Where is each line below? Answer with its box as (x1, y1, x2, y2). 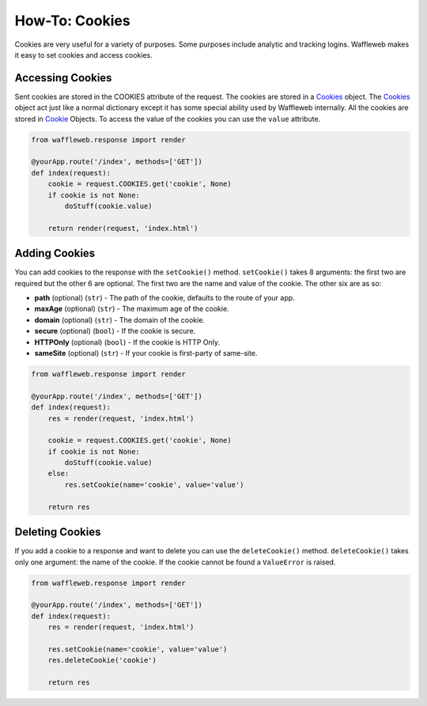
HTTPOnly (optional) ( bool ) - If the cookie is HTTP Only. (34, 337, 221, 347)
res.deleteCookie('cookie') (47, 656, 157, 665)
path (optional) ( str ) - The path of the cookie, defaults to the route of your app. (34, 293, 296, 303)
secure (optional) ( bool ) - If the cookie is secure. (34, 327, 196, 336)
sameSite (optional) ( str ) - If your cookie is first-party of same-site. (34, 348, 258, 357)
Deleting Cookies (14, 526, 102, 539)
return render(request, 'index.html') (47, 224, 198, 232)
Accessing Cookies (14, 71, 112, 85)
